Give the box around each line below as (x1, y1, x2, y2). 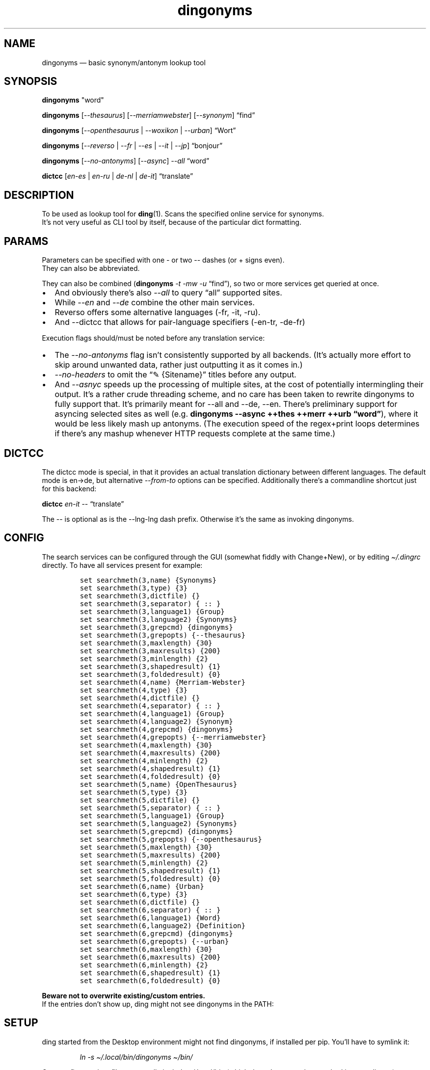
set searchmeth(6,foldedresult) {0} (80, 976, 221, 985)
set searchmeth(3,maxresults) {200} (80, 646, 221, 655)
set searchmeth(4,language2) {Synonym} (80, 717, 233, 725)
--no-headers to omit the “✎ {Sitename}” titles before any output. (54, 370, 296, 380)
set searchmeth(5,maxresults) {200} (80, 851, 221, 859)
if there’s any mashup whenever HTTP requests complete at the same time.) (54, 428, 336, 439)
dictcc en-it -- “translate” (42, 499, 124, 508)
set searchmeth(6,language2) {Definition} (80, 921, 245, 930)
